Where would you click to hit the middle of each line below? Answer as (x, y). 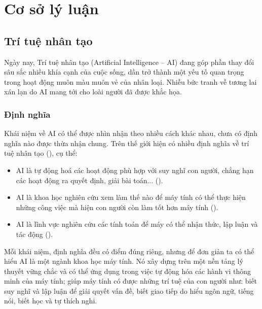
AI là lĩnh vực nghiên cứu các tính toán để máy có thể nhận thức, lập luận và (137, 224)
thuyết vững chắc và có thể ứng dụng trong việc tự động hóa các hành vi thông (127, 271)
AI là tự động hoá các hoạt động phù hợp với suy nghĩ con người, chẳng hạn (135, 170)
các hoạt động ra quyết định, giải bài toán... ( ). (89, 180)
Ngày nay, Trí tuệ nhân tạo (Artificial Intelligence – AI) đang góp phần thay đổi (129, 62)
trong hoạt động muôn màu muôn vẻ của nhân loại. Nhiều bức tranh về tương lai (130, 81)
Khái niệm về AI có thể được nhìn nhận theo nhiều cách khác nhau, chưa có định (131, 133)
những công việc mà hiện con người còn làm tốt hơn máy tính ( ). (117, 207)
